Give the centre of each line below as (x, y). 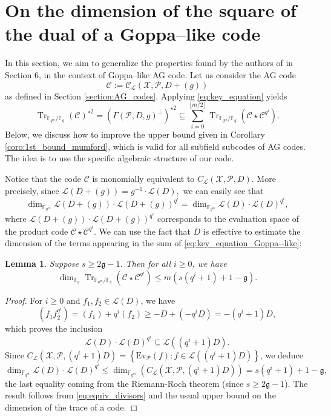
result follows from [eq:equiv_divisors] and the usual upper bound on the (140, 395)
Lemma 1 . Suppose (42, 263)
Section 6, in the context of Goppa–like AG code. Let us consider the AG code (150, 74)
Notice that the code (43, 178)
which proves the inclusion (54, 328)
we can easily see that (223, 190)
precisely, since (32, 190)
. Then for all (146, 263)
